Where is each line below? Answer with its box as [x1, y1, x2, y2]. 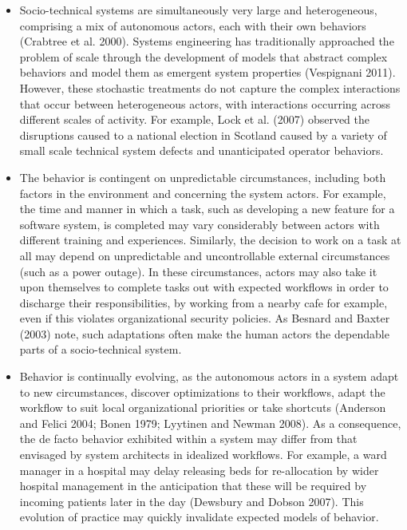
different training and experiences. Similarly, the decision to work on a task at [19, 231, 401, 248]
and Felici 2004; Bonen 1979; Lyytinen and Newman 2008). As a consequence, [19, 414, 401, 431]
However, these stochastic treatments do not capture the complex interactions [19, 79, 401, 96]
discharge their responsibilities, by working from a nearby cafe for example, [19, 294, 388, 310]
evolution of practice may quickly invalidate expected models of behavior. [19, 508, 379, 525]
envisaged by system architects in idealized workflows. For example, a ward [19, 446, 387, 463]
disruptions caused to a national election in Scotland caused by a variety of [19, 126, 387, 143]
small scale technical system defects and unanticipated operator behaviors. [19, 142, 384, 159]
